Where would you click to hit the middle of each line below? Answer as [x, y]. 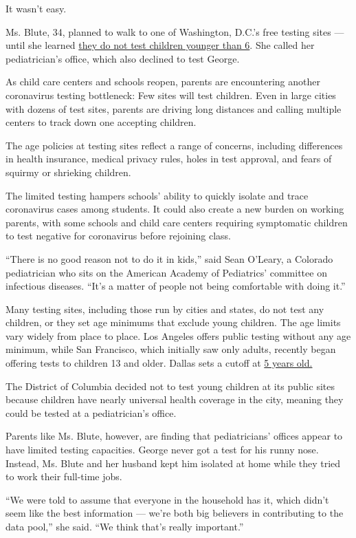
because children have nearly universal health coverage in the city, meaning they [175, 399]
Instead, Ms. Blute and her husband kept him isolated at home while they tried [173, 463]
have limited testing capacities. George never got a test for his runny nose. [162, 450]
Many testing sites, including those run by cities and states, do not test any [165, 309]
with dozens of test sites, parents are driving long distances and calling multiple [174, 108]
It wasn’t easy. [36, 8]
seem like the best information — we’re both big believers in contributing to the [175, 513]
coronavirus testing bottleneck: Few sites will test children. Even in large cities [171, 95]
